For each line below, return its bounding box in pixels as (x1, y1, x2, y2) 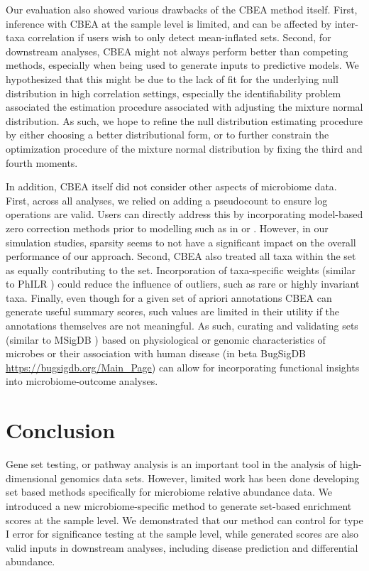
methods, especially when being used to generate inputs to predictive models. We (6, 58, 359, 72)
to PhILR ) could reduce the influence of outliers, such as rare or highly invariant (6, 276, 360, 291)
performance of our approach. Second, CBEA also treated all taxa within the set (6, 249, 356, 263)
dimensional (6, 470, 57, 485)
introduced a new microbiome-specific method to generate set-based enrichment (6, 498, 352, 513)
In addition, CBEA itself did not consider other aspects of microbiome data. (6, 179, 337, 194)
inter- (334, 16, 358, 31)
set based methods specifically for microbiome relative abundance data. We (6, 484, 333, 499)
